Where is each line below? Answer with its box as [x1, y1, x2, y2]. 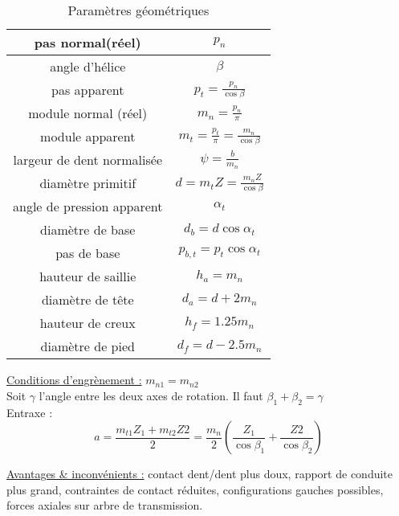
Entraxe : [6, 403, 53, 420]
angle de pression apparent [13, 197, 163, 216]
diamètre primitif [39, 174, 136, 193]
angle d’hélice [50, 57, 126, 76]
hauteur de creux [39, 313, 136, 333]
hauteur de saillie [39, 267, 136, 286]
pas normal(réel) [34, 33, 141, 51]
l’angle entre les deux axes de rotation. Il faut [39, 387, 263, 403]
